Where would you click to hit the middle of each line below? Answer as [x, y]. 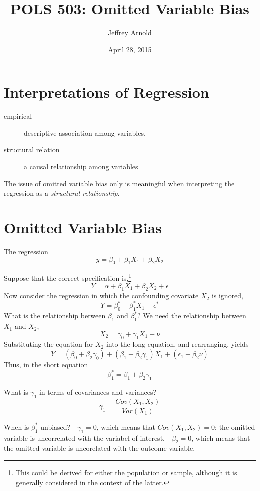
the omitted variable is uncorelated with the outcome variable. [100, 448]
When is [17, 427]
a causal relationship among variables [81, 166]
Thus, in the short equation [46, 365]
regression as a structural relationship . [62, 193]
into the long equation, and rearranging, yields [177, 344]
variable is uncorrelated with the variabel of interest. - [87, 438]
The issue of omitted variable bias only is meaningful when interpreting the [119, 183]
